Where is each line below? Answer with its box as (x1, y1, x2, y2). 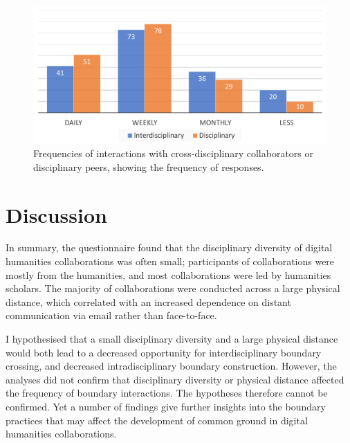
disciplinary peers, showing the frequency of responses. (33, 159, 264, 174)
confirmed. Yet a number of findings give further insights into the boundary (6, 399, 326, 414)
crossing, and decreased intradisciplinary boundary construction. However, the (6, 359, 337, 373)
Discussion (6, 200, 107, 228)
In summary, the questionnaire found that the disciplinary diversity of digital (6, 240, 333, 255)
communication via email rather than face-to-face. (6, 308, 217, 323)
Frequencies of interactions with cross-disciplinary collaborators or (33, 146, 314, 161)
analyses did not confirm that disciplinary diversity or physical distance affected (6, 372, 344, 386)
